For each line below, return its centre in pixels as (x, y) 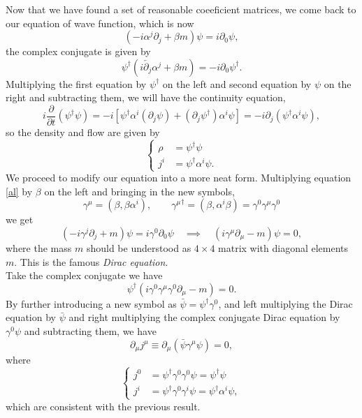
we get (20, 219)
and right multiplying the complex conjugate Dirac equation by (204, 317)
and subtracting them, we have (90, 330)
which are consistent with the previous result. (103, 406)
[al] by (19, 191)
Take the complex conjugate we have (84, 275)
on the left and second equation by (237, 83)
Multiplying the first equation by (76, 83)
